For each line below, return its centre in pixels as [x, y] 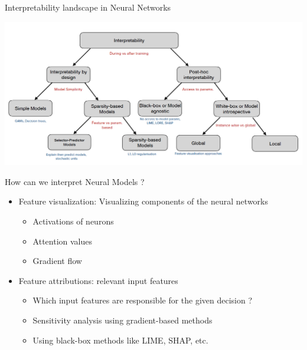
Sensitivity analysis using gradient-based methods [123, 320]
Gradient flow [57, 261]
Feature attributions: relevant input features [98, 280]
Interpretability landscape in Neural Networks [88, 7]
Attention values [63, 241]
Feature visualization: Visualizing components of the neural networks [143, 201]
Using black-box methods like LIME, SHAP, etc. [120, 340]
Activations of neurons [73, 221]
